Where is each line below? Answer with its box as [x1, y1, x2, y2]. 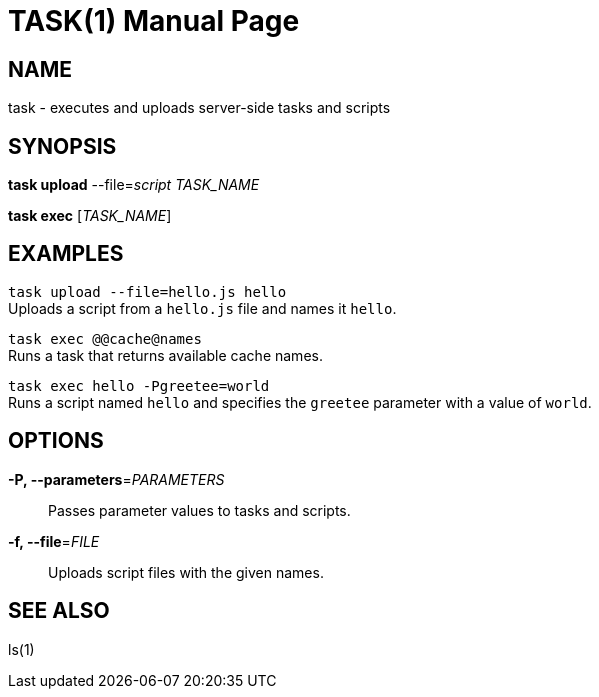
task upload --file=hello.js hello [8, 283, 287, 300]
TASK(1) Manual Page [8, 4, 300, 38]
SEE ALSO [8, 598, 110, 624]
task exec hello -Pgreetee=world [8, 377, 270, 394]
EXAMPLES [8, 241, 124, 267]
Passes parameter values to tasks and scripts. [48, 501, 351, 519]
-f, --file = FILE [8, 532, 100, 550]
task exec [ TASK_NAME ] [8, 207, 172, 225]
